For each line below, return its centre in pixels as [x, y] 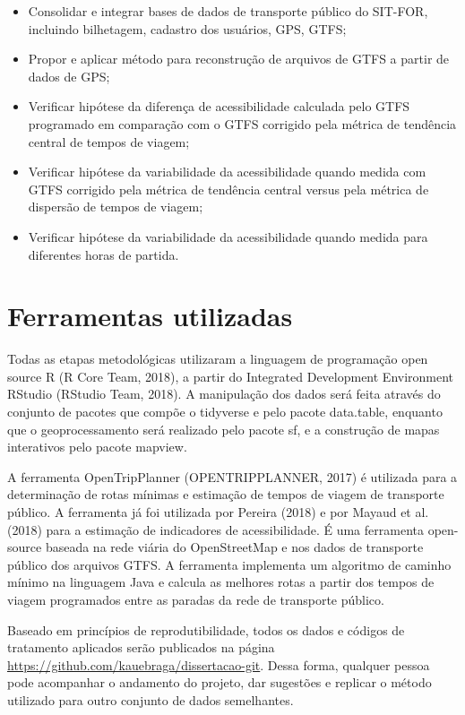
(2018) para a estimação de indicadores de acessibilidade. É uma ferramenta [215, 529]
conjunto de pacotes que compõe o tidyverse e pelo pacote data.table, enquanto [225, 412]
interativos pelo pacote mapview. [97, 447]
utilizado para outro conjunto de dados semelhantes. [151, 699]
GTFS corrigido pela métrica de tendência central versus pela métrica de [228, 189]
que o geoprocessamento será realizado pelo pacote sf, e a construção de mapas [224, 429]
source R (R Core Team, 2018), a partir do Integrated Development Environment [231, 376]
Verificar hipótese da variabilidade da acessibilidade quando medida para [228, 236]
